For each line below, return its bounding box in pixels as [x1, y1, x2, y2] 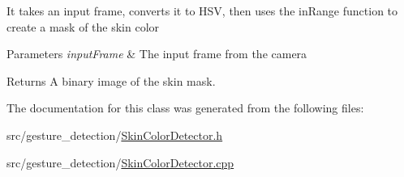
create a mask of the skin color [6, 18, 160, 35]
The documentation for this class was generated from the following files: [6, 99, 364, 116]
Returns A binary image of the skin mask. [6, 72, 216, 89]
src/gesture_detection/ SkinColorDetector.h [6, 126, 223, 143]
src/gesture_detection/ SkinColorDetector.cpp [6, 154, 234, 171]
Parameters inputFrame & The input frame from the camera [6, 45, 307, 62]
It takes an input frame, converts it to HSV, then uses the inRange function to [6, 2, 398, 19]
